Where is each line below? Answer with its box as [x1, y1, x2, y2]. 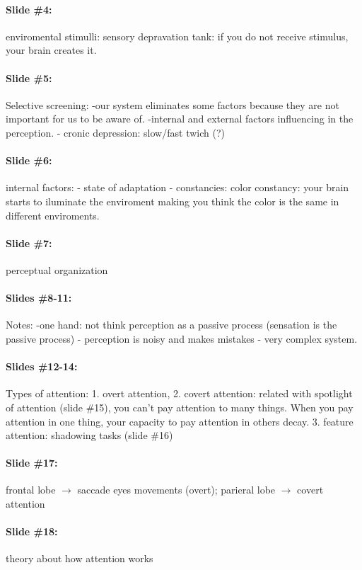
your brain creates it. [6, 42, 97, 57]
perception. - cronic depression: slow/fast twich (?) [6, 125, 225, 139]
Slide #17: [6, 455, 58, 470]
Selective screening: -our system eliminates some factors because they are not [6, 97, 339, 112]
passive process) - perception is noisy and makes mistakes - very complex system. [6, 331, 358, 346]
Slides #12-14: [6, 359, 78, 374]
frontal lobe [6, 482, 56, 497]
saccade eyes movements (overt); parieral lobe [77, 482, 276, 497]
